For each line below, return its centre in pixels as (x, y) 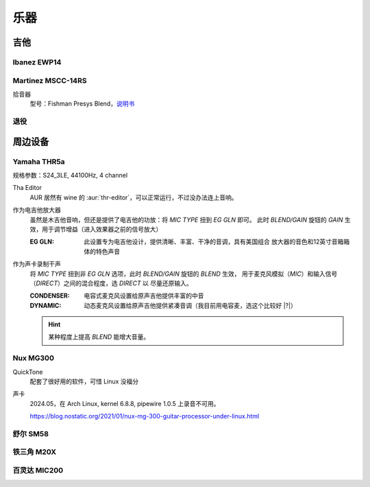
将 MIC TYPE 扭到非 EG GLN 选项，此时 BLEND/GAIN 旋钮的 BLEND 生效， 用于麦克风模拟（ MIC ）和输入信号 (184, 274)
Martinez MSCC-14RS (50, 80)
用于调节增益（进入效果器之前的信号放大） (102, 229)
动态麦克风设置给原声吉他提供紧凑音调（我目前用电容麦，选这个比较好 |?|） (190, 305)
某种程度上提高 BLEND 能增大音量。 (99, 337)
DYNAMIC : (46, 305)
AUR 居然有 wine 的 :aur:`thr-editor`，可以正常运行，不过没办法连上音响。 (134, 197)
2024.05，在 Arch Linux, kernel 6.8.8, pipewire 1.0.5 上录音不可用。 (125, 403)
